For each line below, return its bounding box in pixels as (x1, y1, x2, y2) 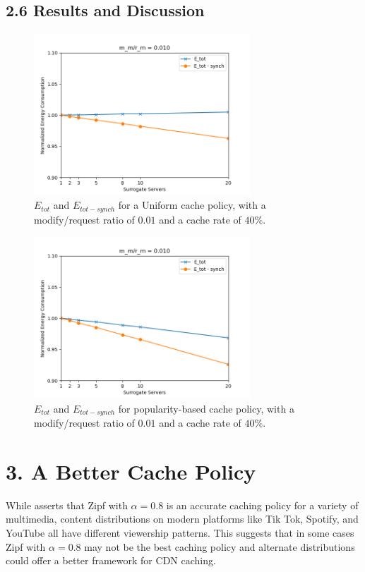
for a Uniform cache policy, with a (118, 197, 266, 212)
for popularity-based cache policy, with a (118, 401, 294, 415)
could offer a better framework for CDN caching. (6, 553, 216, 568)
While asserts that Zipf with (6, 497, 128, 512)
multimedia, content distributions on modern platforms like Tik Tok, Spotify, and (6, 511, 359, 526)
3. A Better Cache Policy (6, 456, 256, 485)
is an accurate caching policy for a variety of (166, 497, 359, 512)
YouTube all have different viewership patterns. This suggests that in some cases (6, 525, 354, 540)
